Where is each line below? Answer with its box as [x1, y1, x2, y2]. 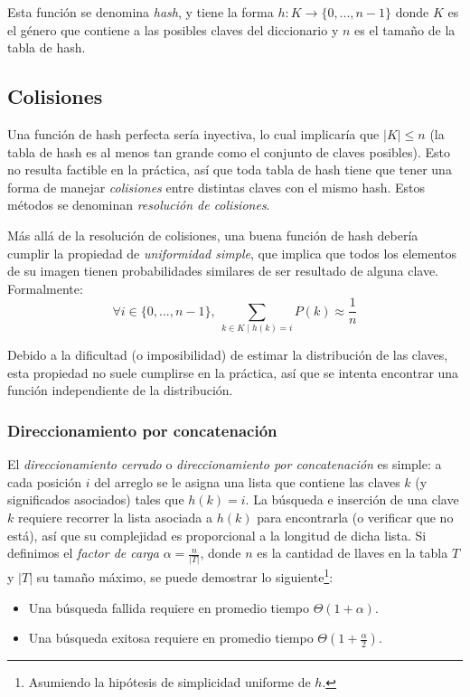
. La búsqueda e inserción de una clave [245, 490, 459, 509]
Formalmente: [7, 278, 83, 297]
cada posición [7, 472, 82, 491]
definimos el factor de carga [7, 543, 159, 562]
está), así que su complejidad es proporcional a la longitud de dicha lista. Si [7, 525, 427, 544]
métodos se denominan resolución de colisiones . [7, 195, 270, 214]
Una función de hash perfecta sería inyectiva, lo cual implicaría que [7, 124, 380, 143]
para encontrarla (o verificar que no [257, 507, 454, 526]
